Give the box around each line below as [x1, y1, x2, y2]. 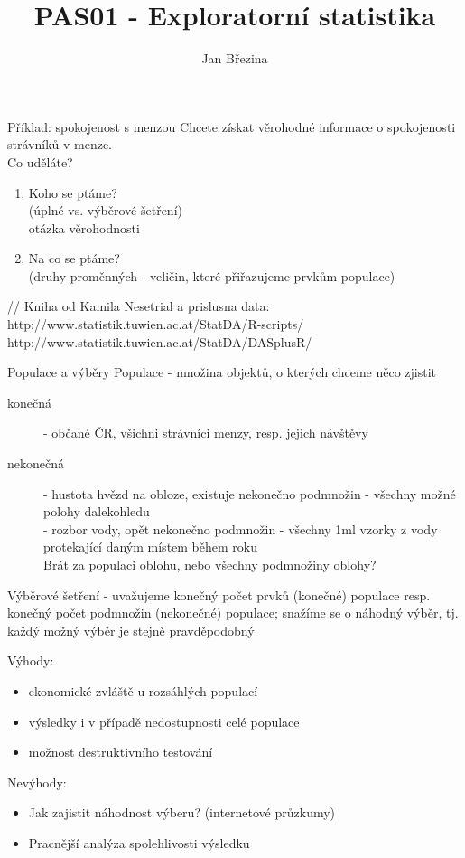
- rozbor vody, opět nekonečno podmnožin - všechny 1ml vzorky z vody [43, 519, 438, 538]
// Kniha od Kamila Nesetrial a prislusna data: [7, 297, 270, 316]
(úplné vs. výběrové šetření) [28, 201, 182, 220]
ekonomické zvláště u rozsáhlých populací [28, 681, 258, 700]
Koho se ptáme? [28, 183, 117, 202]
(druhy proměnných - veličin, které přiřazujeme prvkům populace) [28, 266, 395, 285]
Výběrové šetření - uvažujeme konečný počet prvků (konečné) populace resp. [7, 585, 431, 604]
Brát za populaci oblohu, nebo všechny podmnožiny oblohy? [43, 555, 377, 573]
